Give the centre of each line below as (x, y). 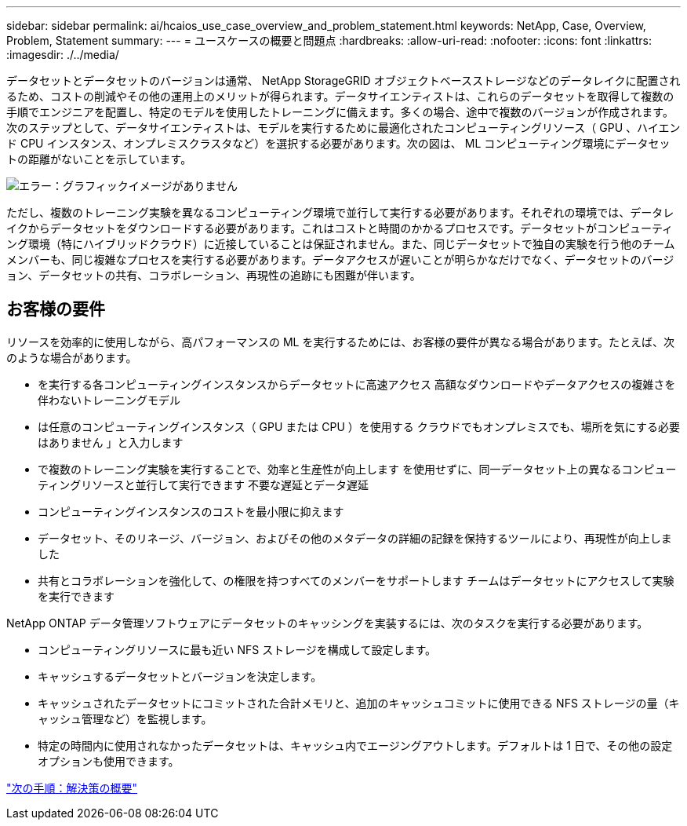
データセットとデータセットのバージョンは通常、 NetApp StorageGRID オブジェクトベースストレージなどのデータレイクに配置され (343, 80)
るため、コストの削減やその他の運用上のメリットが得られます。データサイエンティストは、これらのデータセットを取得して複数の (340, 96)
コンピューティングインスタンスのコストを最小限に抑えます (191, 511)
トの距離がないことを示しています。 (99, 159)
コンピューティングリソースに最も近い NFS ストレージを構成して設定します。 (237, 649)
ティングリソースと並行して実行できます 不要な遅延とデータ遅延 (203, 484)
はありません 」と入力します (111, 442)
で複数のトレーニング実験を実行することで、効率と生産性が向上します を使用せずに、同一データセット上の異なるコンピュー (357, 469)
